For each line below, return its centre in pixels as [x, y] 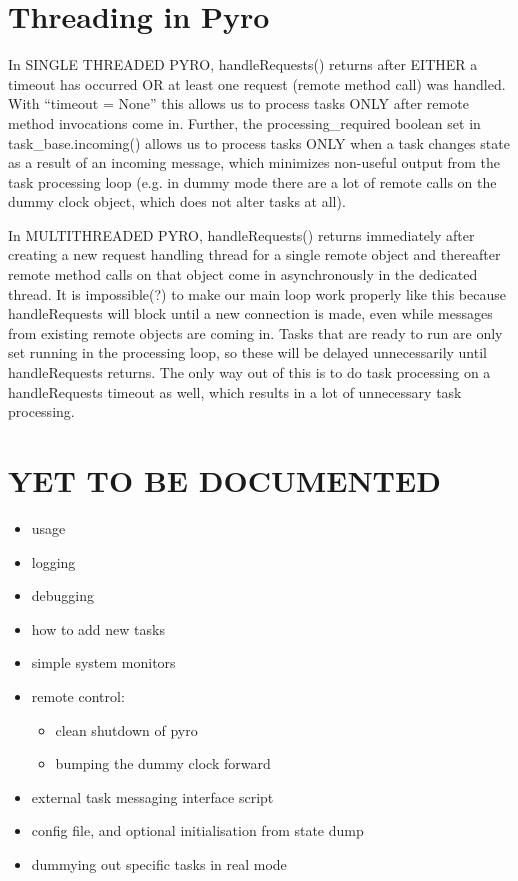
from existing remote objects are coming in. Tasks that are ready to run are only [255, 332]
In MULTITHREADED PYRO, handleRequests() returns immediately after [241, 234]
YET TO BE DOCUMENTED [224, 480]
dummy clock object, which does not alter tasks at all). [177, 201]
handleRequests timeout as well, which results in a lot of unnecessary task [235, 391]
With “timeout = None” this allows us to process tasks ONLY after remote [238, 103]
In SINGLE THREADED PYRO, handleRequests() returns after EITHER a [243, 64]
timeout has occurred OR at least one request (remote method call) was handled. [257, 83]
